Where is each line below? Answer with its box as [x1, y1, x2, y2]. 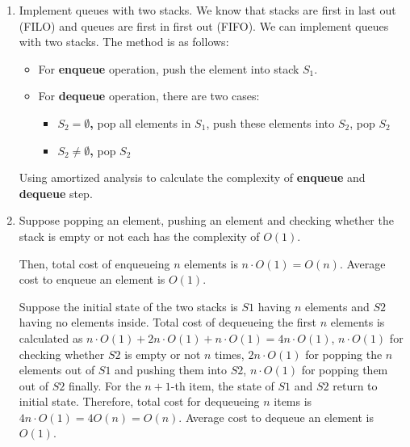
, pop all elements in [90, 114, 191, 131]
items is [274, 393, 312, 410]
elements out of [19, 361, 95, 378]
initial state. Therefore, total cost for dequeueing [19, 393, 260, 410]
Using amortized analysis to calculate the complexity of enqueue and [19, 169, 366, 186]
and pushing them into [115, 361, 228, 378]
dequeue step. [19, 184, 93, 201]
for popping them [301, 361, 388, 378]
